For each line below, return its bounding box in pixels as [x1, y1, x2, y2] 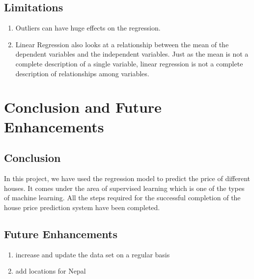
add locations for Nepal [15, 266, 86, 276]
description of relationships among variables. [15, 68, 149, 78]
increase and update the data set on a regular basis [15, 249, 170, 259]
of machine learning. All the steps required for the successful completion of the [4, 192, 241, 203]
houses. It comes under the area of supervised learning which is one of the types [4, 183, 245, 193]
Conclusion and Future [4, 97, 162, 117]
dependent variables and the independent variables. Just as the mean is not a [15, 49, 249, 59]
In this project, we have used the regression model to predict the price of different [4, 173, 251, 183]
